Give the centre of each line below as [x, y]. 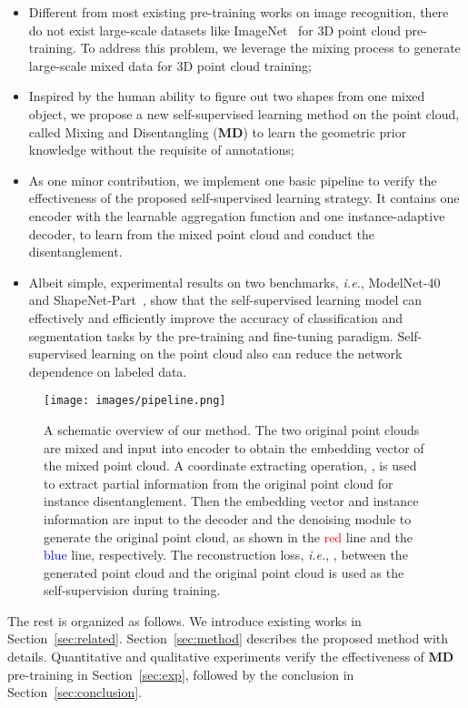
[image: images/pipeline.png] [135, 401]
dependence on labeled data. [108, 371]
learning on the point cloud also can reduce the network [247, 354]
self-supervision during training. [132, 590]
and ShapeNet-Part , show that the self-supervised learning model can [225, 300]
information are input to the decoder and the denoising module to [228, 518]
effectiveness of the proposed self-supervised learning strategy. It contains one [244, 198]
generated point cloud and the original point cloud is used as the [224, 572]
